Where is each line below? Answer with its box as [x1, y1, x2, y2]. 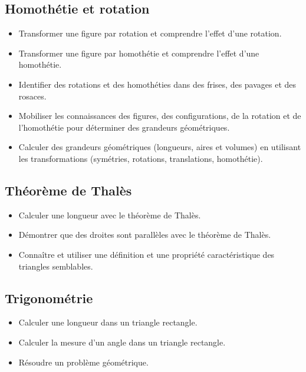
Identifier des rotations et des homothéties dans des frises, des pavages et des [18, 78, 297, 90]
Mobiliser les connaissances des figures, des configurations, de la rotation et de [18, 109, 301, 122]
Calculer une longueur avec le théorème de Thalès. [18, 208, 201, 221]
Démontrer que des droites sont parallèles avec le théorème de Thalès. [18, 228, 271, 241]
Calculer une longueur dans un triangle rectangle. [18, 316, 198, 328]
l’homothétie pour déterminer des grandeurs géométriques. [18, 121, 230, 133]
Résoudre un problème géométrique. [18, 356, 149, 368]
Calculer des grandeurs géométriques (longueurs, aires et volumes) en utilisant [18, 141, 301, 153]
